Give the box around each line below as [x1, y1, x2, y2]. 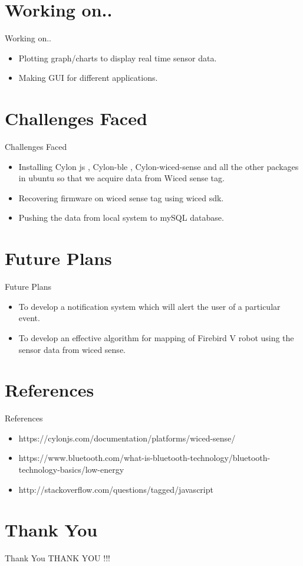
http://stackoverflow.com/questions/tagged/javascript [18, 483, 213, 495]
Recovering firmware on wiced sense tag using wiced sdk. [18, 191, 224, 204]
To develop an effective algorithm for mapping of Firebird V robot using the [18, 331, 294, 343]
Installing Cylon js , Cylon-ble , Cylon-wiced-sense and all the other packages [18, 160, 299, 172]
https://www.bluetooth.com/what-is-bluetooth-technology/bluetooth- [18, 452, 271, 464]
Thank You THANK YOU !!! [5, 552, 110, 564]
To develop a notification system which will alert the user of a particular [18, 300, 281, 312]
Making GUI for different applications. [18, 71, 158, 84]
